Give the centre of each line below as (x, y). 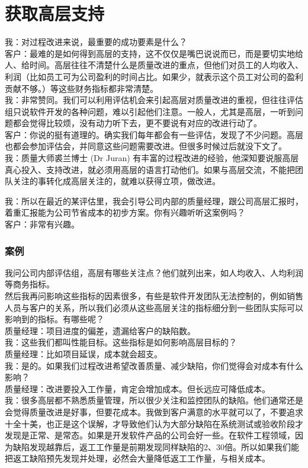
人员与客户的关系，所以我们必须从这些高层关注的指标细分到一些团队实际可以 (154, 307)
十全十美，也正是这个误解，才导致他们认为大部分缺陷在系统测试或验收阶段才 (154, 423)
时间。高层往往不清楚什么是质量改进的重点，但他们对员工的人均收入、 (166, 65)
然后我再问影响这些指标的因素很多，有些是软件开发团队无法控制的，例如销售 (154, 296)
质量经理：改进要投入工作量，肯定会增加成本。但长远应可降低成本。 (137, 388)
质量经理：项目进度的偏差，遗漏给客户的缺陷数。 (100, 330)
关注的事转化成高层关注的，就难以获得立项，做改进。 (116, 181)
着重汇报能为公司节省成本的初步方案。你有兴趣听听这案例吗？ (125, 212)
